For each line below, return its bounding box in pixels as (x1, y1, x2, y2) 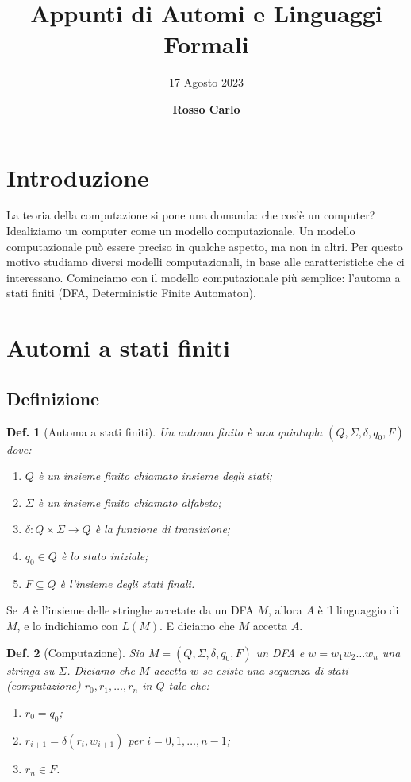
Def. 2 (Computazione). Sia (6, 644, 144, 660)
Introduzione (6, 161, 149, 193)
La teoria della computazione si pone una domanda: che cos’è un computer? (6, 207, 375, 223)
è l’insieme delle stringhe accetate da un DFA (33, 602, 254, 618)
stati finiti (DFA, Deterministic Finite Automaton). (6, 285, 256, 301)
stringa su (6, 661, 55, 678)
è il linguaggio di (317, 602, 399, 618)
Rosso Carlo (172, 100, 240, 117)
